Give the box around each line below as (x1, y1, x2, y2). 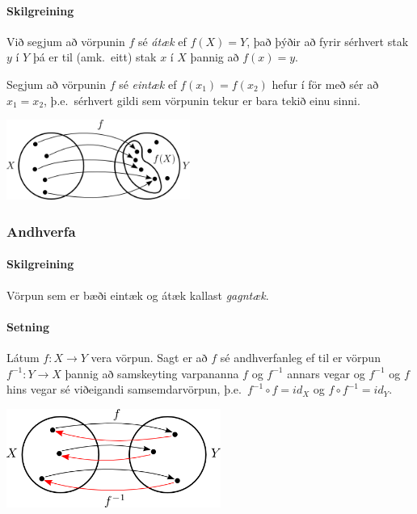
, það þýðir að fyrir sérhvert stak (246, 32, 409, 49)
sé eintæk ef (119, 75, 177, 92)
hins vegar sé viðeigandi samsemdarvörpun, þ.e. (6, 381, 242, 398)
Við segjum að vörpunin (6, 32, 125, 49)
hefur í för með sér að (272, 75, 379, 92)
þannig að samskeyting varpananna (65, 364, 239, 381)
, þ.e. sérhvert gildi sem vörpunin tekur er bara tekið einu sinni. (44, 91, 360, 108)
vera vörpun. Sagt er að (91, 349, 208, 365)
